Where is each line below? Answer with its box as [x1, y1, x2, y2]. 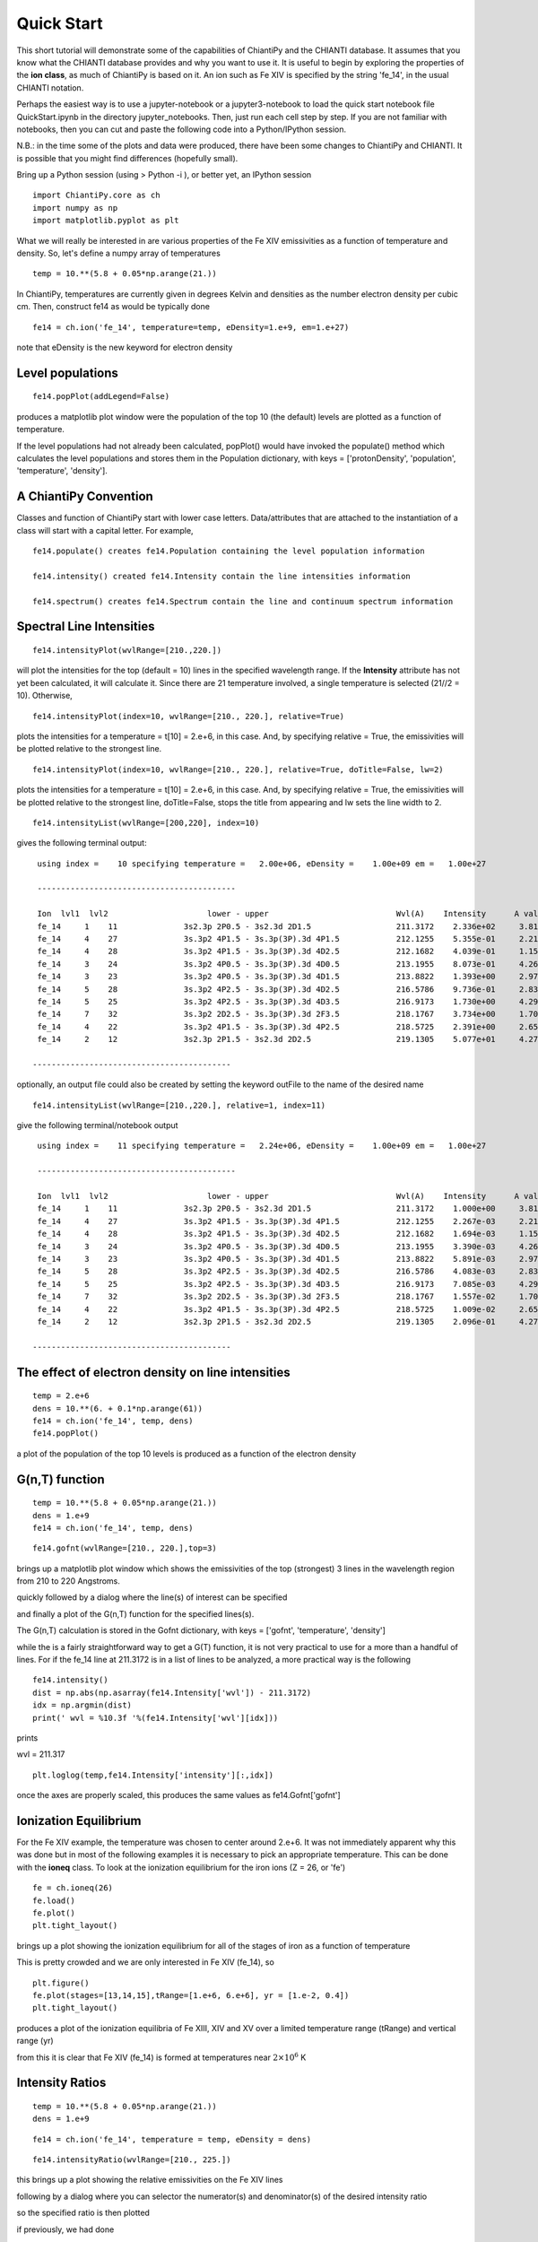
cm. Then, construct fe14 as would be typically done [16, 301, 211, 312]
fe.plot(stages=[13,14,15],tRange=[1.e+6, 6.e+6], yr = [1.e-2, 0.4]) [32, 1990, 350, 2000]
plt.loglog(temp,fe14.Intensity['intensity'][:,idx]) [32, 1769, 273, 1780]
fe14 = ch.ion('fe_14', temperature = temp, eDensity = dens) [32, 2134, 312, 2144]
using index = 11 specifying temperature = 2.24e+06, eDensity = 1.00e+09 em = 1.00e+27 [37, 1141, 487, 1151]
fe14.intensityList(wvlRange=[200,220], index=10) [32, 817, 260, 828]
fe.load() [32, 1895, 75, 1906]
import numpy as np [32, 203, 118, 213]
